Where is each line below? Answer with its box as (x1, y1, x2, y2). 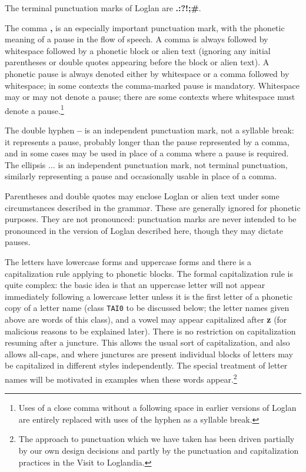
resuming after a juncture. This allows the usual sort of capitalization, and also (5, 336, 290, 349)
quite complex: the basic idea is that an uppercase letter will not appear (5, 279, 265, 291)
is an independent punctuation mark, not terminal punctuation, (58, 158, 288, 170)
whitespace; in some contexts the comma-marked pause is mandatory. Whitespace (5, 79, 300, 91)
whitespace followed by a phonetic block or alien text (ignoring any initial (5, 44, 271, 56)
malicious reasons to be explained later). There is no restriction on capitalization (5, 324, 296, 337)
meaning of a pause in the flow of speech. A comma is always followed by (5, 33, 268, 45)
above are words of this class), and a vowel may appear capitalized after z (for (5, 313, 287, 325)
